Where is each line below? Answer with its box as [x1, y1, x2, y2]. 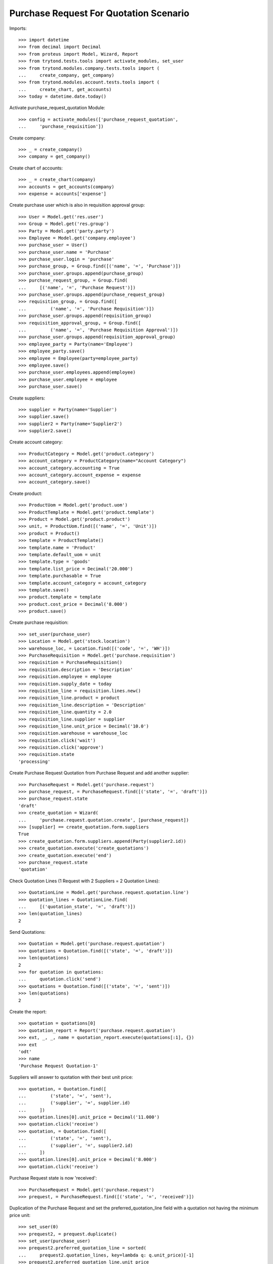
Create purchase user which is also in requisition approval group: [9, 202, 145, 208]
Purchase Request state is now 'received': [9, 1175, 97, 1181]
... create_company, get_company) [18, 72, 115, 78]
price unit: [9, 1212, 31, 1218]
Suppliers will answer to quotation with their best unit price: [9, 1074, 133, 1080]
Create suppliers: [9, 395, 45, 401]
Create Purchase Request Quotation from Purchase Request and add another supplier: [9, 770, 190, 776]
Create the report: [9, 1009, 47, 1015]
